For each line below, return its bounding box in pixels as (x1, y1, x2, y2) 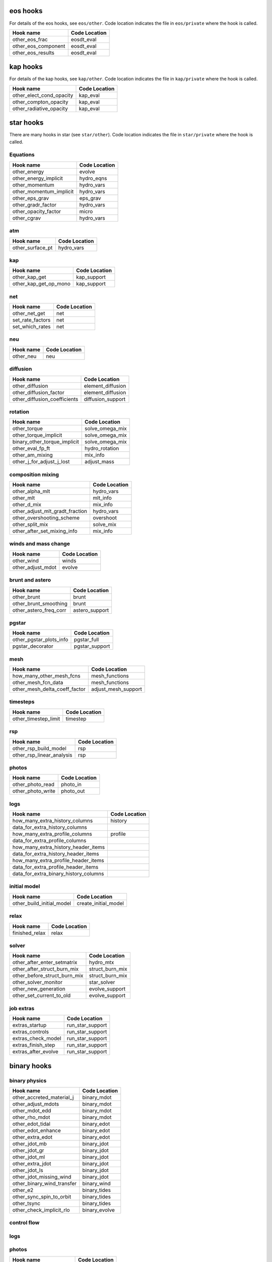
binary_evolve (82, 1206, 115, 1214)
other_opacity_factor (12, 207, 61, 215)
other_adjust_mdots (12, 1100, 59, 1108)
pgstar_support (74, 643, 110, 650)
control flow (9, 1219, 40, 1226)
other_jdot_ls (12, 1167, 43, 1174)
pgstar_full (74, 636, 99, 643)
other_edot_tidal (12, 1120, 50, 1127)
